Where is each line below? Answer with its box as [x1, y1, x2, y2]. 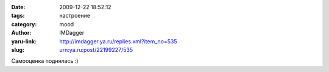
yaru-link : [11, 37, 37, 45]
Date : [11, 4, 26, 10]
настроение [59, 12, 91, 20]
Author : [11, 29, 32, 37]
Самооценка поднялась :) [11, 57, 79, 65]
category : [11, 20, 37, 27]
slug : [11, 46, 24, 53]
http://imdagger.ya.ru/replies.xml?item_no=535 [59, 37, 177, 45]
